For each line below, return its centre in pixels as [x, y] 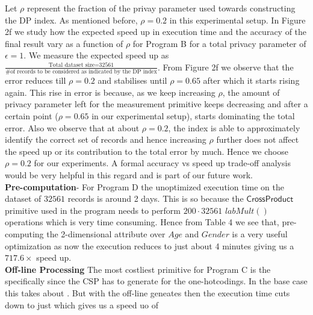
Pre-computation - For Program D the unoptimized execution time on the [144, 186]
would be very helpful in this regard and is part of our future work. [129, 175]
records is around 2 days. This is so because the [156, 198]
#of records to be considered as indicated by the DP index [81, 72]
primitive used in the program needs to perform [93, 210]
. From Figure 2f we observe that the [225, 67]
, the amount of [251, 92]
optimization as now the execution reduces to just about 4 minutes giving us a [150, 245]
